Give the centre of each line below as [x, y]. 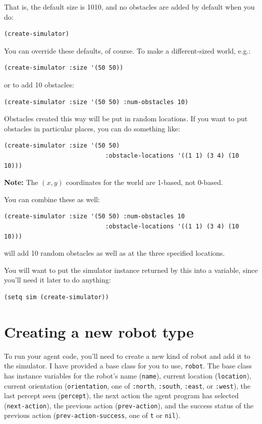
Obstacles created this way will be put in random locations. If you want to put [126, 119]
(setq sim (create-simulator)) [57, 297]
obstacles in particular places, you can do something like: [92, 128]
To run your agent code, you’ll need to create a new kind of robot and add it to [127, 356]
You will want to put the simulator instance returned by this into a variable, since [131, 270]
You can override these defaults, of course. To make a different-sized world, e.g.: [127, 50]
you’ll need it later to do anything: [58, 280]
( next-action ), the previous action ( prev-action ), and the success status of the [129, 405]
